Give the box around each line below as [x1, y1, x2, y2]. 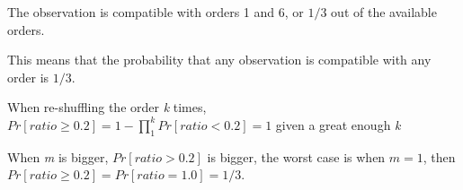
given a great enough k [275, 115, 401, 134]
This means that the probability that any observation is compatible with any [7, 50, 432, 69]
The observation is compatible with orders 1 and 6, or [7, 3, 304, 21]
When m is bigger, [7, 147, 109, 166]
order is [7, 67, 49, 86]
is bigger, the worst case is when [207, 147, 386, 166]
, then [423, 147, 456, 166]
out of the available [331, 3, 437, 21]
